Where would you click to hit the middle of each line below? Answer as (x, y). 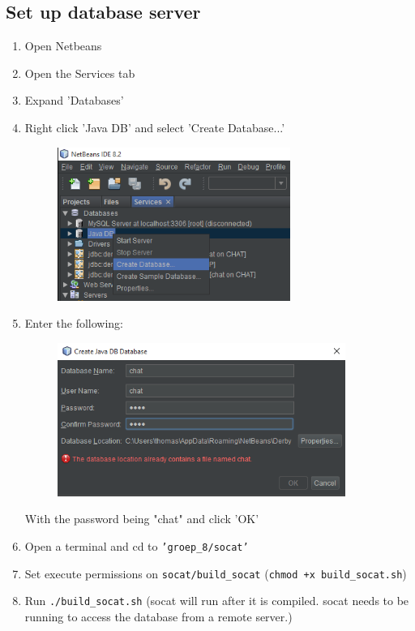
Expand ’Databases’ (74, 100)
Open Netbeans (63, 46)
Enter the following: (74, 323)
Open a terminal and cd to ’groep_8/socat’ (137, 545)
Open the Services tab (80, 73)
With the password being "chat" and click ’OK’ (142, 519)
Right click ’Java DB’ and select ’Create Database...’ (155, 127)
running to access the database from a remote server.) (158, 616)
